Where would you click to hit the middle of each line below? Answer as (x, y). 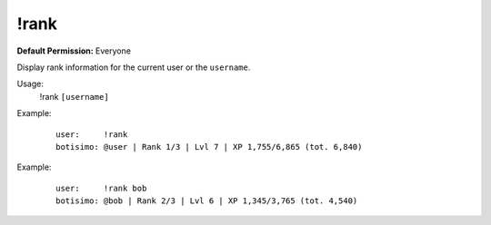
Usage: (30, 84)
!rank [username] (74, 96)
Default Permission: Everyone (74, 51)
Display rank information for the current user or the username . (134, 67)
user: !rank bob (101, 188)
